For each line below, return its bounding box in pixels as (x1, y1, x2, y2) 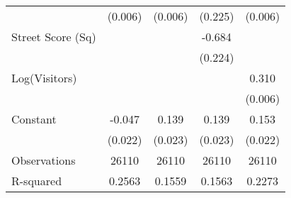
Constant (11, 111, 57, 127)
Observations (11, 152, 76, 168)
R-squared (11, 172, 62, 189)
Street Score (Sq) (11, 28, 96, 45)
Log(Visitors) (11, 70, 77, 86)
